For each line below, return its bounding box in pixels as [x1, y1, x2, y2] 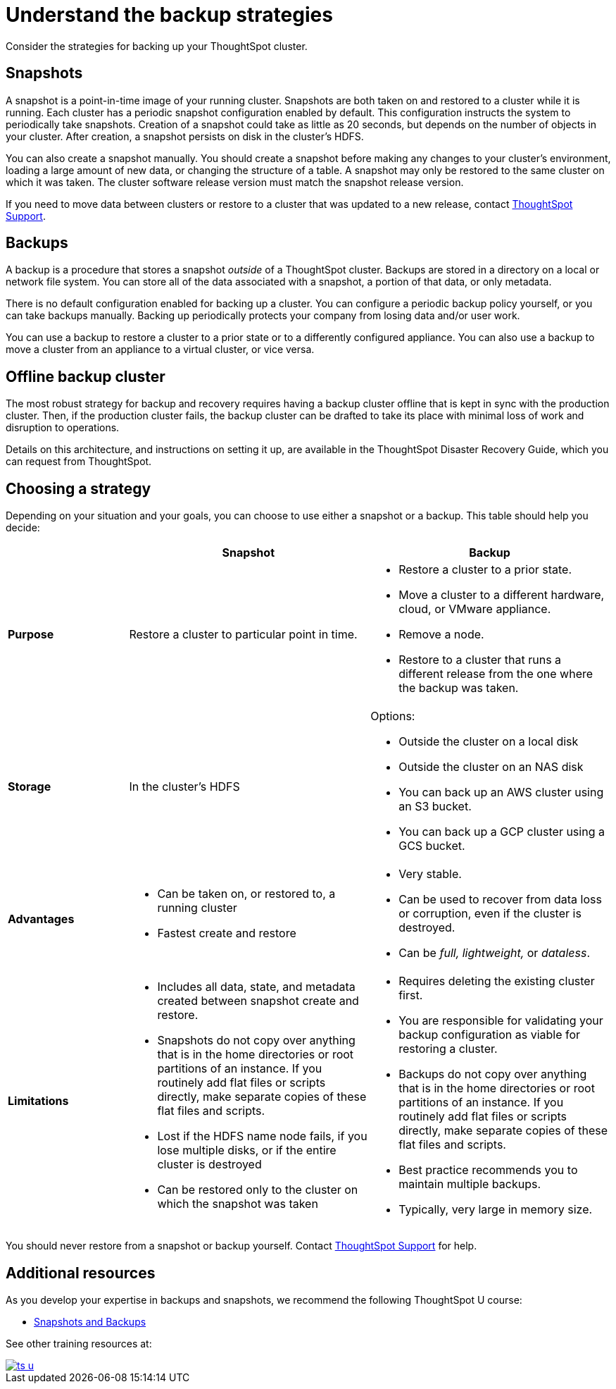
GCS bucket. [398, 839, 465, 853]
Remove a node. [398, 627, 484, 642]
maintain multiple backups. [398, 1177, 541, 1192]
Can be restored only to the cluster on [157, 1183, 358, 1197]
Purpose [8, 627, 54, 642]
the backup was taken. [398, 681, 519, 696]
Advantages [8, 912, 75, 927]
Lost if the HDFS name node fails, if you [157, 1129, 367, 1144]
